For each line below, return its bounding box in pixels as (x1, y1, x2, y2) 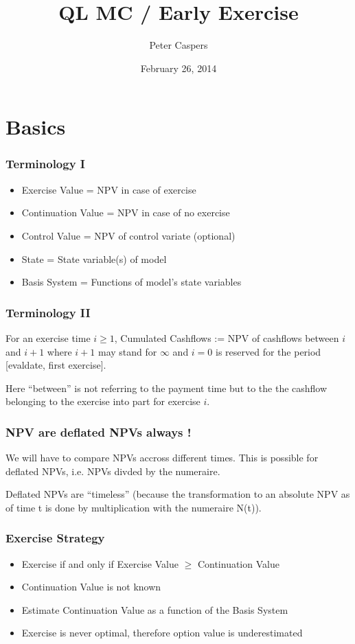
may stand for (98, 344, 157, 358)
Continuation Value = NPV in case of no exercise (21, 205, 230, 220)
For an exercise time (5, 330, 91, 345)
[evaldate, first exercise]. (5, 358, 106, 372)
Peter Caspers (149, 38, 208, 52)
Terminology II (5, 303, 91, 321)
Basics (5, 113, 66, 141)
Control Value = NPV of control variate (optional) (21, 228, 236, 242)
